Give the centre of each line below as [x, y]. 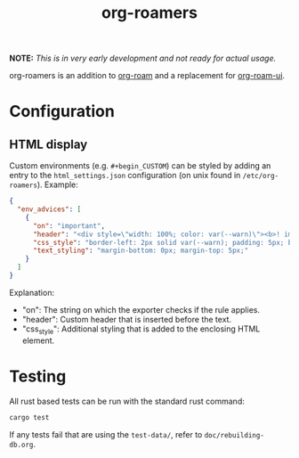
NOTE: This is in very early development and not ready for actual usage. [143, 58]
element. [38, 340]
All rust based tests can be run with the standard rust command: [127, 401]
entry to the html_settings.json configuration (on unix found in [125, 176]
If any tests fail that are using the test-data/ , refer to [106, 434]
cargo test [29, 417]
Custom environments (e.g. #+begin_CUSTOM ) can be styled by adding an [140, 166]
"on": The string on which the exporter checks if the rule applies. [141, 309]
